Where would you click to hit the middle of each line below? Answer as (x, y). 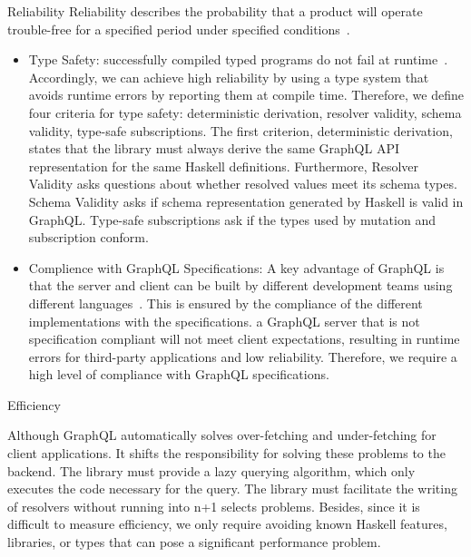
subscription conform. (88, 237)
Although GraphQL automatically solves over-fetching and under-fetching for (222, 435)
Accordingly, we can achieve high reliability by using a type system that (229, 77)
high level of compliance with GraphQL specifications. (179, 374)
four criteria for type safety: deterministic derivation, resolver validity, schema (245, 112)
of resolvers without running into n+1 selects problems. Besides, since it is (214, 506)
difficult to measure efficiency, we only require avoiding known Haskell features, (227, 524)
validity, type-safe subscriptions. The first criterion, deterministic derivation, (240, 130)
